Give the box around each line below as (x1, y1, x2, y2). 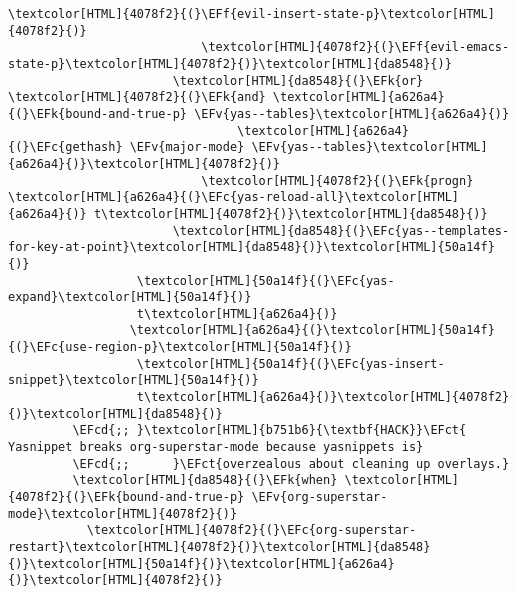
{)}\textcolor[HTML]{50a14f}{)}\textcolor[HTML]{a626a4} (8, 556, 395, 571)
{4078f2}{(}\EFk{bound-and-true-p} (8, 490, 245, 505)
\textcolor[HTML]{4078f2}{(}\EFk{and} (8, 90, 266, 105)
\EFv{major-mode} (129, 140, 245, 155)
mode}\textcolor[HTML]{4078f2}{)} (8, 506, 238, 521)
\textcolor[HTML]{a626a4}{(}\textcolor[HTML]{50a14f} (129, 323, 495, 338)
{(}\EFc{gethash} (8, 140, 123, 155)
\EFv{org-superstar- (251, 490, 388, 505)
